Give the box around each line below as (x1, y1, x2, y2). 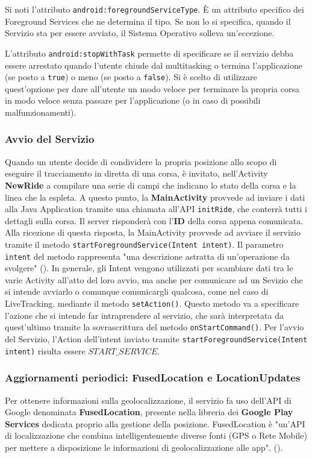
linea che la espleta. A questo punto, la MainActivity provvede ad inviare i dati (5, 190, 305, 203)
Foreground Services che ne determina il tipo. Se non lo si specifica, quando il (5, 14, 291, 27)
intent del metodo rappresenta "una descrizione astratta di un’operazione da (5, 249, 290, 262)
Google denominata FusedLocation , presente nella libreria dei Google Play (5, 406, 293, 418)
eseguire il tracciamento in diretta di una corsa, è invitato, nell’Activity (5, 167, 268, 180)
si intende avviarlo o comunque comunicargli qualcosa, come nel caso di (5, 285, 269, 298)
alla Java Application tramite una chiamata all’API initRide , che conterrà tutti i (5, 202, 307, 215)
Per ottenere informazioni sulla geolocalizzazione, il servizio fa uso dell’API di (5, 394, 292, 406)
